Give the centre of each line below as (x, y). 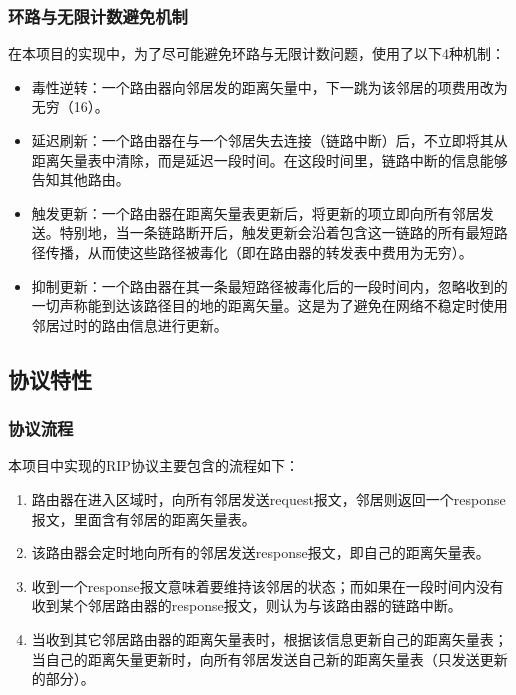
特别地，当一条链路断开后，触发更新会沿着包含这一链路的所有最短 (276, 232)
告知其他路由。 (80, 179)
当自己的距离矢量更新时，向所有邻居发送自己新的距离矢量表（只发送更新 (269, 658)
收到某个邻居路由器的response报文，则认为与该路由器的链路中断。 (246, 605)
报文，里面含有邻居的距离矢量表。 (143, 518)
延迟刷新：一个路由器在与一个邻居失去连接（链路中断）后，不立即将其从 (269, 140)
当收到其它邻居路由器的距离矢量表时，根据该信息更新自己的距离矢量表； (269, 638)
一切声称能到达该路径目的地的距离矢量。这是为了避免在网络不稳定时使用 (269, 305)
